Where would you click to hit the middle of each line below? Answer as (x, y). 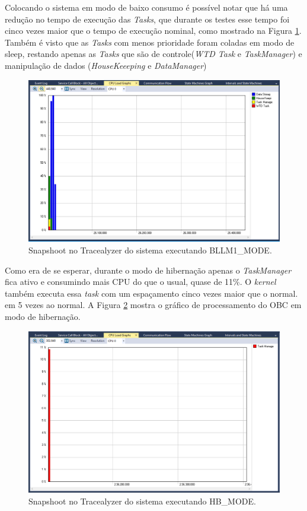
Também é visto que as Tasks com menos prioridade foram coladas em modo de (150, 42)
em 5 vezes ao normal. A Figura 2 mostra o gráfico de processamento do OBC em (153, 305)
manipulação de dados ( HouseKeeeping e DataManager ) (106, 65)
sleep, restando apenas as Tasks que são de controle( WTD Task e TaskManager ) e (153, 54)
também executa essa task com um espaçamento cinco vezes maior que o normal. (151, 293)
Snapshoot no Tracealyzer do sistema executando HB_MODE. (142, 501)
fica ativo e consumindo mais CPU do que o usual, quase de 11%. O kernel (140, 282)
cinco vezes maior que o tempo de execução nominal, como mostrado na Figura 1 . (153, 31)
